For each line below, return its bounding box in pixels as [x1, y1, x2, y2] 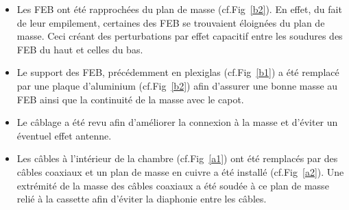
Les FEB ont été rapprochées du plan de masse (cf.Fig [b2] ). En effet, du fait [16, 2, 342, 16]
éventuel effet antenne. [16, 128, 112, 142]
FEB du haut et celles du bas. [16, 42, 143, 56]
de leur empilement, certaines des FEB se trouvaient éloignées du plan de [16, 15, 325, 29]
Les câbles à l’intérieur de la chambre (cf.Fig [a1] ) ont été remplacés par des [16, 151, 338, 166]
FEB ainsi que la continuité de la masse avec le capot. [16, 92, 244, 106]
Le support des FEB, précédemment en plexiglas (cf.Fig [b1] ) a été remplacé [16, 65, 339, 79]
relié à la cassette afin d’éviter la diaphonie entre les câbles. [16, 192, 267, 206]
